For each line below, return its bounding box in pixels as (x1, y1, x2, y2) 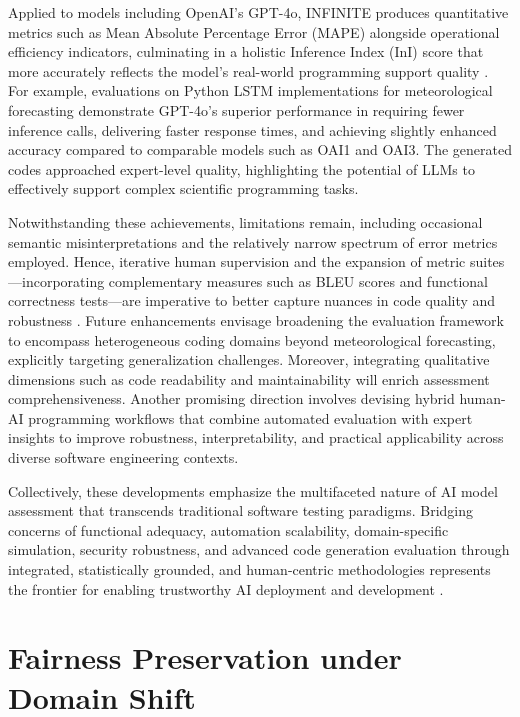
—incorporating (8, 270, 105, 291)
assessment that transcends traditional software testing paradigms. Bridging (8, 500, 474, 521)
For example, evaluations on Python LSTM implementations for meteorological (8, 80, 493, 101)
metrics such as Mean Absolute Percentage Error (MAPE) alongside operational (8, 21, 500, 42)
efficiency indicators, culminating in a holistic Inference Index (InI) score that (8, 41, 484, 62)
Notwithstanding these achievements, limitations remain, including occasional (8, 211, 483, 232)
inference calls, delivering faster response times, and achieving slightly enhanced (8, 119, 497, 140)
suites (469, 251, 505, 272)
